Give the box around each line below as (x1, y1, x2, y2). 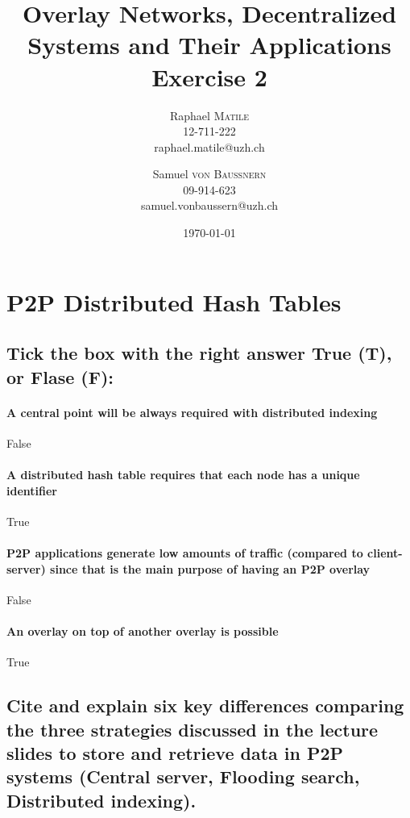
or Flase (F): (6, 364, 114, 389)
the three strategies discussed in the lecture (6, 716, 379, 741)
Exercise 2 (151, 60, 267, 93)
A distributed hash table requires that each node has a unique (6, 466, 360, 482)
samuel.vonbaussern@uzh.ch (140, 197, 279, 214)
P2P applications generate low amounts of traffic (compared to (6, 544, 363, 561)
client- (367, 544, 403, 561)
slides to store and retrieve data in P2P (6, 740, 344, 765)
